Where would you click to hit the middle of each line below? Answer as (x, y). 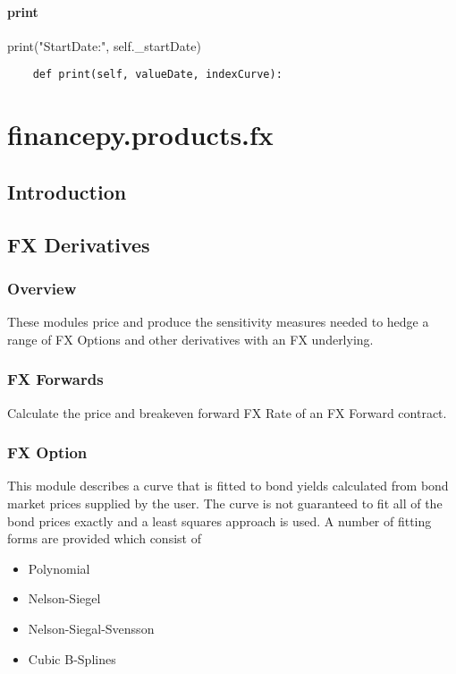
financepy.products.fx (140, 135)
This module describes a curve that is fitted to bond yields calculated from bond (228, 486)
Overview (42, 288)
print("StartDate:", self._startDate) (104, 45)
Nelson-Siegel (64, 598)
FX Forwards (55, 379)
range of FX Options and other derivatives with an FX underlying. (190, 339)
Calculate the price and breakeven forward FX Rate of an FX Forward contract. (227, 412)
